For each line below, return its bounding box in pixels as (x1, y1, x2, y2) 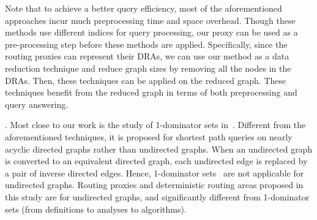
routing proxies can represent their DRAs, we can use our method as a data (5, 50, 289, 63)
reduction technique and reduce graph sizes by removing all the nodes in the (5, 61, 291, 74)
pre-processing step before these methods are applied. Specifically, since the (5, 37, 288, 50)
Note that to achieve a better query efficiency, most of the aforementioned (5, 2, 282, 14)
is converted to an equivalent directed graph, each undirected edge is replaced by (5, 154, 308, 167)
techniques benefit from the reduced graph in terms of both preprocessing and (5, 86, 297, 99)
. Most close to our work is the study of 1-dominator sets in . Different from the (5, 118, 306, 131)
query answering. (5, 97, 69, 110)
